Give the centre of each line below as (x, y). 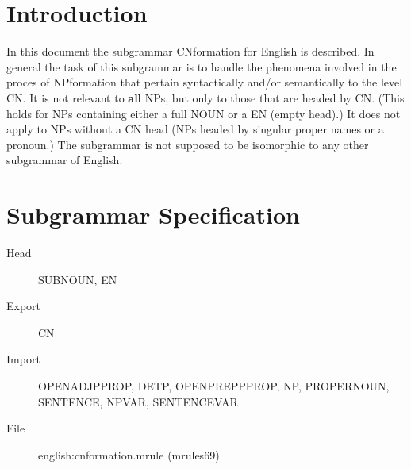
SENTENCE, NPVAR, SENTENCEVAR (138, 401)
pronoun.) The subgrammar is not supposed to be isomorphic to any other (188, 144)
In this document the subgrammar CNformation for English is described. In (190, 51)
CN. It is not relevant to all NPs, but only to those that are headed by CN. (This (205, 97)
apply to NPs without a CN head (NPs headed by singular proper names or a (195, 129)
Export (24, 306)
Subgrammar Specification (153, 215)
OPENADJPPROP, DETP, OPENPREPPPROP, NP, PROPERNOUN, (214, 385)
